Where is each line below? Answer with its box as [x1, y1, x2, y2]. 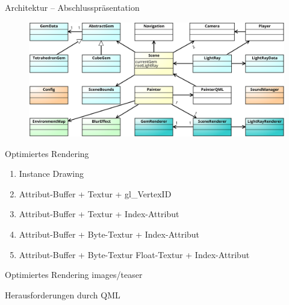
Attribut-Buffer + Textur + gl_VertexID [19, 187, 172, 200]
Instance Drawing [19, 167, 84, 180]
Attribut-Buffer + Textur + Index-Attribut [19, 208, 179, 220]
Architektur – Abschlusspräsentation [5, 1, 140, 13]
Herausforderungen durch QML [5, 288, 120, 301]
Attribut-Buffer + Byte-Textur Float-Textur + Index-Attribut [19, 248, 250, 260]
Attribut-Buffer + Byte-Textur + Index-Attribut [19, 228, 200, 241]
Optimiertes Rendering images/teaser [5, 268, 143, 281]
